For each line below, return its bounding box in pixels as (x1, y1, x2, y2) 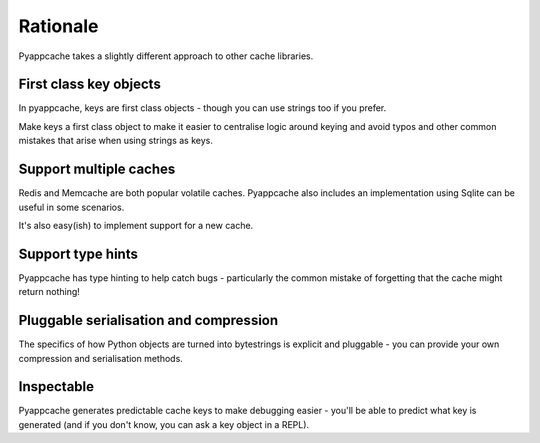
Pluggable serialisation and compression (18, 312, 279, 329)
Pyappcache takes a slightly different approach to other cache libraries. (18, 50, 314, 62)
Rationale (18, 15, 99, 37)
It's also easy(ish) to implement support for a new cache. (18, 219, 254, 231)
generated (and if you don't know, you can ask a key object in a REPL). (18, 418, 310, 430)
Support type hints (18, 245, 139, 262)
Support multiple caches (18, 161, 176, 178)
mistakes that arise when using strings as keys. (18, 135, 214, 147)
